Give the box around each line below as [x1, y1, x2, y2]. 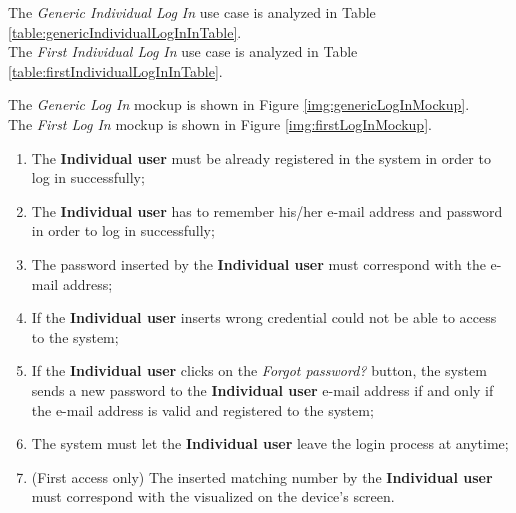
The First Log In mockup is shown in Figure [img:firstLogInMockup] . [8, 113, 432, 134]
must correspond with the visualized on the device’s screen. [31, 486, 395, 507]
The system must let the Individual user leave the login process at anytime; [31, 433, 509, 454]
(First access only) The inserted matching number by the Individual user [31, 466, 493, 487]
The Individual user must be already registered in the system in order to [31, 147, 491, 168]
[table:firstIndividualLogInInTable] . [8, 60, 223, 81]
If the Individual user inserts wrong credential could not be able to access [31, 307, 497, 328]
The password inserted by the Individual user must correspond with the [31, 253, 486, 274]
